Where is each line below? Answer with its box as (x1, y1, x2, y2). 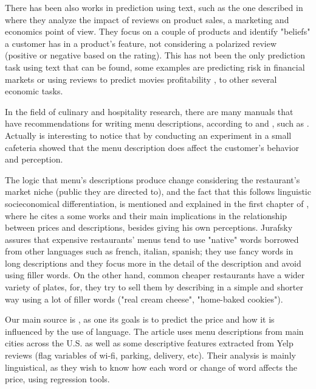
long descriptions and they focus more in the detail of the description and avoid (5, 256, 301, 269)
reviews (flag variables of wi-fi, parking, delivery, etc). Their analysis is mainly (5, 349, 296, 362)
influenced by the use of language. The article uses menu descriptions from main (5, 324, 304, 337)
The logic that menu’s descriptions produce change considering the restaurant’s (5, 173, 300, 186)
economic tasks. (5, 85, 63, 97)
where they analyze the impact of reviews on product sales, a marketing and (5, 13, 289, 26)
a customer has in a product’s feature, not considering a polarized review (5, 37, 276, 49)
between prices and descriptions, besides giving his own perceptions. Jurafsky (5, 221, 293, 234)
